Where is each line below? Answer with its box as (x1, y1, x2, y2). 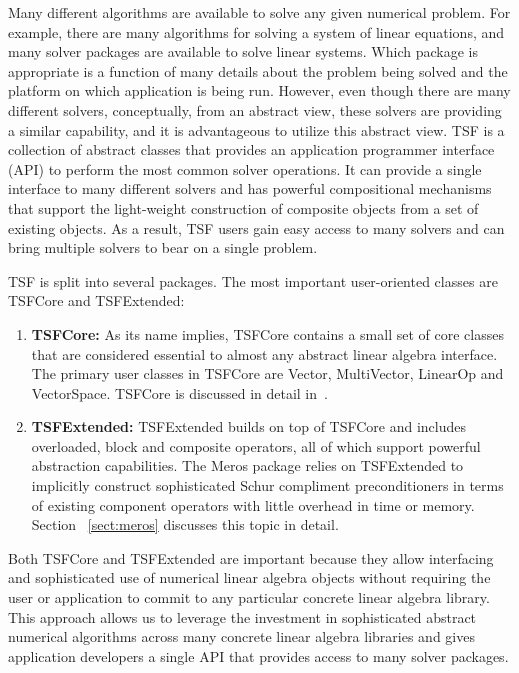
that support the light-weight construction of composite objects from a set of (8, 197, 479, 218)
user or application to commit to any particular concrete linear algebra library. (8, 587, 490, 608)
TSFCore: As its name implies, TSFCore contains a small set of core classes (31, 323, 504, 344)
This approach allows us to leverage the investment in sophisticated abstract (8, 606, 477, 627)
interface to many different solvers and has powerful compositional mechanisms (8, 178, 492, 199)
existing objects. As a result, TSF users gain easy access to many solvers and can (8, 217, 505, 238)
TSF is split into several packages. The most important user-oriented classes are (8, 270, 498, 291)
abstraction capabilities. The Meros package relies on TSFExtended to (31, 455, 464, 476)
